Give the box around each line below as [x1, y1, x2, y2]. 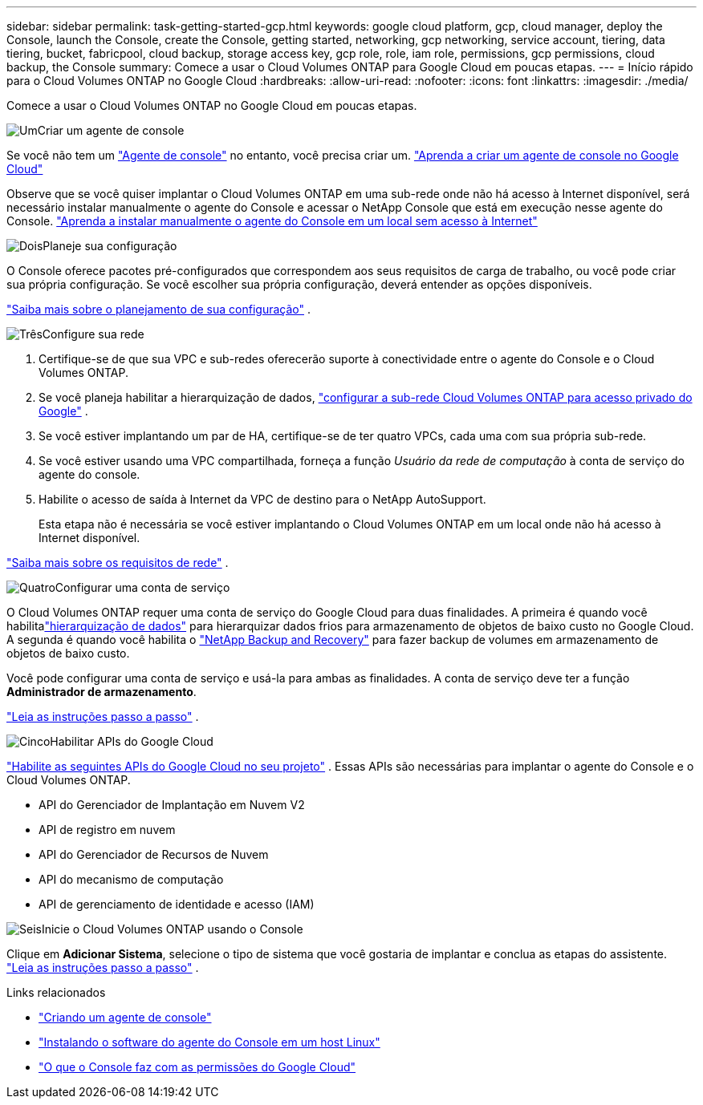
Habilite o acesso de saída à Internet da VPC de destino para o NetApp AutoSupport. [39, 492, 486, 506]
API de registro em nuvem [39, 823, 176, 836]
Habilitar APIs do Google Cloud [50, 735, 213, 748]
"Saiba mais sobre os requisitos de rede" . [6, 556, 229, 569]
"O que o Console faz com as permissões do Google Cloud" [39, 1060, 356, 1074]
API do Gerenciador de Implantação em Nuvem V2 [39, 798, 305, 812]
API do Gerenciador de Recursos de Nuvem [39, 848, 269, 861]
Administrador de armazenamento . [6, 685, 197, 698]
